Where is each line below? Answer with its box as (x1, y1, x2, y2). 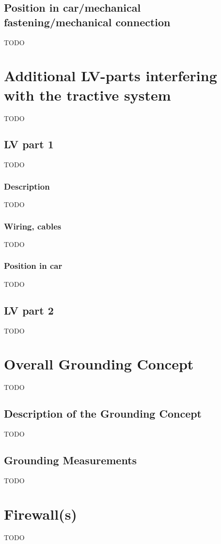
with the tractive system (4, 85, 171, 105)
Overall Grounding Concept (4, 354, 194, 374)
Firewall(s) (4, 504, 77, 524)
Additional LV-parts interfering (4, 66, 217, 86)
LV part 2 (4, 302, 54, 317)
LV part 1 (4, 137, 54, 152)
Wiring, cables (4, 220, 62, 232)
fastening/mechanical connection (4, 14, 171, 29)
